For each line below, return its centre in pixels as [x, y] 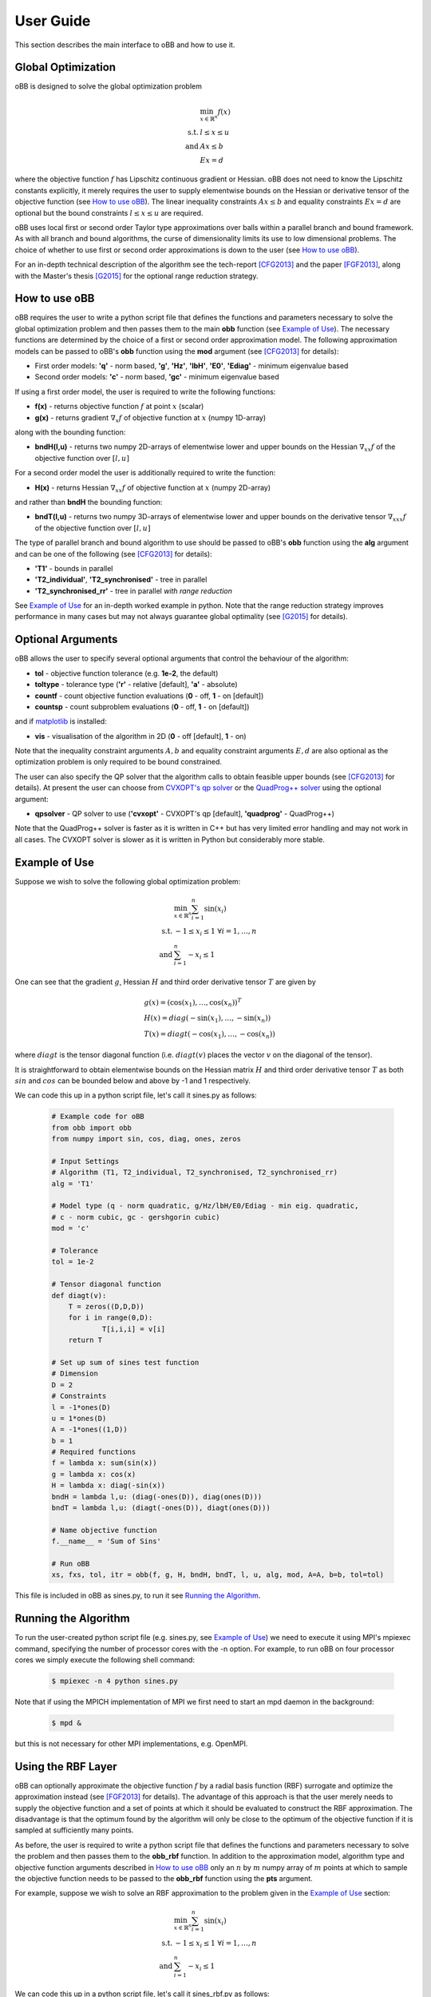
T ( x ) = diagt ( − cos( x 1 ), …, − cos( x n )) [210, 1034]
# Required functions [94, 1452]
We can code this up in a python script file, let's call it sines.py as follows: [136, 1095]
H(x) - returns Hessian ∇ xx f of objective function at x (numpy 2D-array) [153, 488]
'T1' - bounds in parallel [74, 568]
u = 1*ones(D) [79, 1418]
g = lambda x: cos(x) [94, 1474]
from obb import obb [91, 1128]
